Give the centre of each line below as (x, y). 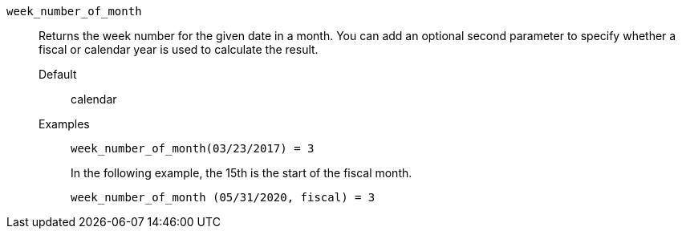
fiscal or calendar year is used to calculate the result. (179, 49)
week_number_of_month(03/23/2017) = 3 (193, 148)
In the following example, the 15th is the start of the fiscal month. (242, 173)
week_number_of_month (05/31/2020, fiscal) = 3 (223, 197)
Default (58, 74)
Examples (64, 124)
